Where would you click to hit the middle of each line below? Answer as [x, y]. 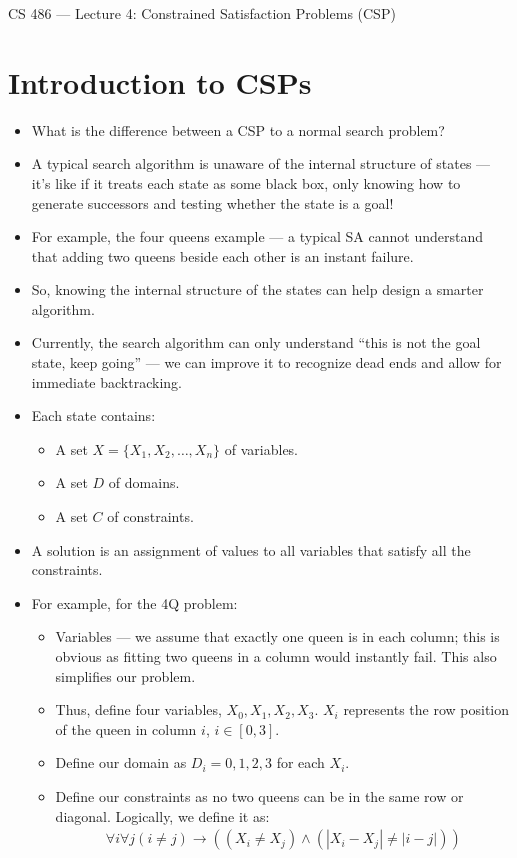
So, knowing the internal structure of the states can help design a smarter [257, 289]
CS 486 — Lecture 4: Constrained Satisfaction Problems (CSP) [202, 13]
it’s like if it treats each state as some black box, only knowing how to [246, 182]
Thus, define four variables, [138, 709]
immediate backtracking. [106, 381]
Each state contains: [93, 415]
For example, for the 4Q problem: [134, 602]
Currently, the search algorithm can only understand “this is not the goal [256, 342]
